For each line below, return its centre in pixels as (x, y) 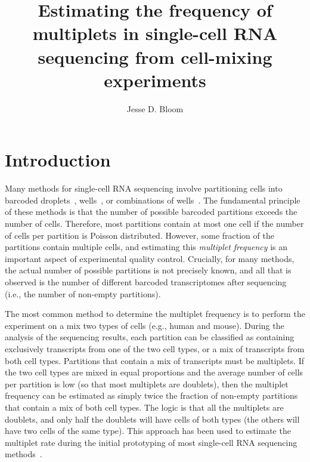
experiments (155, 80)
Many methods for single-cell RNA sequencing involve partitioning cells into (144, 188)
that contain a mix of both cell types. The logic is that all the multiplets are (144, 407)
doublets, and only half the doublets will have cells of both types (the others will (152, 419)
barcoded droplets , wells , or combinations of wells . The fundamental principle (153, 200)
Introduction (58, 160)
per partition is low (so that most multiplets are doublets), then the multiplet (147, 384)
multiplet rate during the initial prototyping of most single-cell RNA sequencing (151, 442)
